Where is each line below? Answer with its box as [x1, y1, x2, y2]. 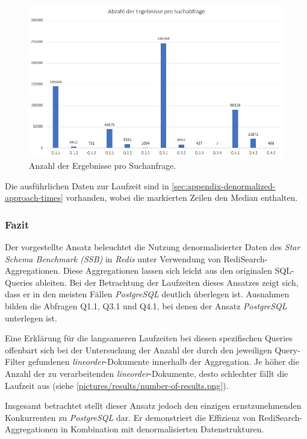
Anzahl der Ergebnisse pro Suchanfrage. [29, 159, 176, 171]
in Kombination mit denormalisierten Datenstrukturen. [60, 423, 264, 435]
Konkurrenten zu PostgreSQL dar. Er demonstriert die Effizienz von [5, 411, 256, 423]
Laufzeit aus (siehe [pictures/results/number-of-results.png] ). [5, 379, 229, 391]
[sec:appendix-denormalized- [172, 179, 276, 192]
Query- [274, 343, 300, 356]
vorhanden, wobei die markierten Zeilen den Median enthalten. [66, 191, 298, 204]
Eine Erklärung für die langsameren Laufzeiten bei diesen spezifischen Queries [5, 332, 293, 344]
